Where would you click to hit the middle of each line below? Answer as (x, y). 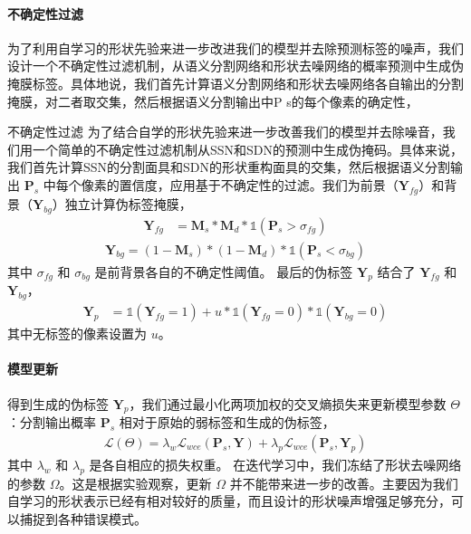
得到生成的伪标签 (58, 403)
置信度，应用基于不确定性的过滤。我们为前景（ (259, 184)
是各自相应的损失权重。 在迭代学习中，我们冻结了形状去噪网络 (275, 465)
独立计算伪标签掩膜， (128, 203)
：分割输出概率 (52, 422)
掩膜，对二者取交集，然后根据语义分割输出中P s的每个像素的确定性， (213, 101)
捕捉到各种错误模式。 (83, 519)
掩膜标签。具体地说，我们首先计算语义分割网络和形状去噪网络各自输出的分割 (235, 83)
